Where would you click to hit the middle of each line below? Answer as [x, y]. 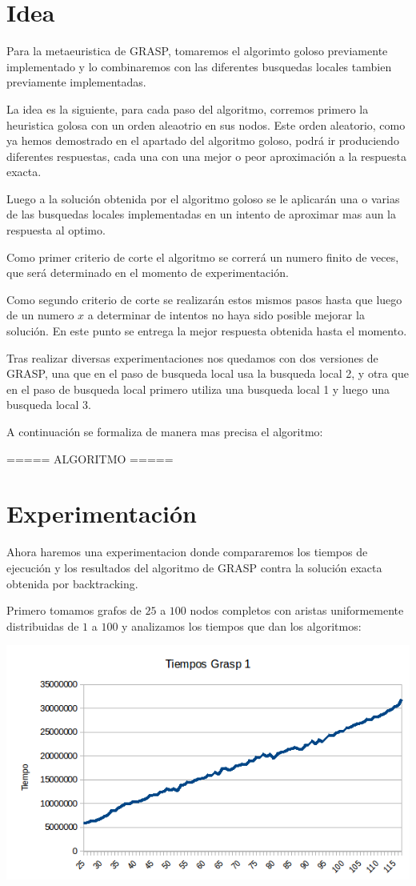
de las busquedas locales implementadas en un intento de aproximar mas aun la [202, 214]
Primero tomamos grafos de [74, 610]
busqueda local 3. [49, 405]
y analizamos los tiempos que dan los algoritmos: [242, 625]
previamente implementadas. [76, 82]
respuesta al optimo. [56, 230]
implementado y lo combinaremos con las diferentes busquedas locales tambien [199, 66]
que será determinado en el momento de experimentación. [148, 273]
